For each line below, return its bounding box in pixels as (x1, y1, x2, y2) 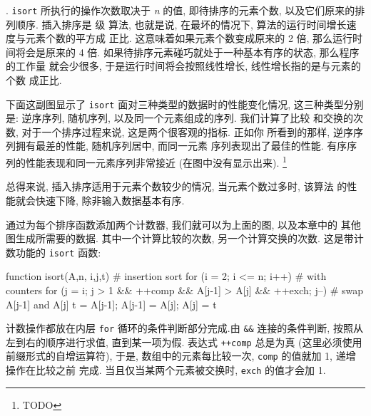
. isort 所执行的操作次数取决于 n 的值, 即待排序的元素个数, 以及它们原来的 (6, 3, 355, 17)
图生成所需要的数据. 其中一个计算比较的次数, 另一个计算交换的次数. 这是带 (6, 231, 354, 246)
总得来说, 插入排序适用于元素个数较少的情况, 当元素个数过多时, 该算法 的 (6, 179, 347, 194)
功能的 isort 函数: (15, 244, 101, 259)
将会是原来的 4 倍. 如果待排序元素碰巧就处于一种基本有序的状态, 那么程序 (15, 44, 360, 59)
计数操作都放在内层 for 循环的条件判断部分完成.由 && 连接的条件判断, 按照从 (6, 321, 363, 336)
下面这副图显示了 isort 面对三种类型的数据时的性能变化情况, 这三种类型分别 (6, 96, 364, 111)
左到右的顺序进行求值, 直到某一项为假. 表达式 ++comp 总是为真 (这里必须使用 (6, 334, 362, 349)
